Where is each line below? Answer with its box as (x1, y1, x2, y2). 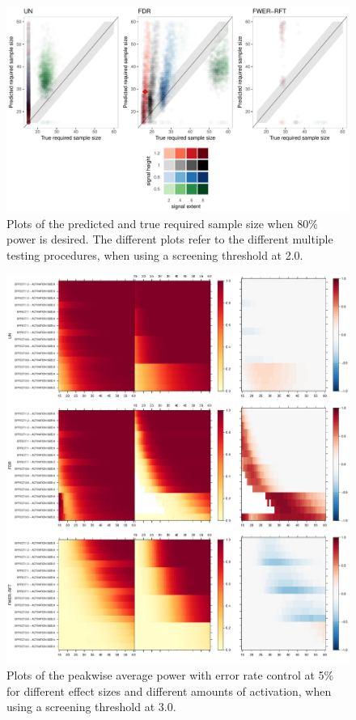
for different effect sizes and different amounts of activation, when (6, 682, 332, 699)
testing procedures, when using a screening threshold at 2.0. (6, 247, 303, 264)
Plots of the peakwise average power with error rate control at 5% (6, 667, 334, 684)
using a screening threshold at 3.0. (6, 698, 176, 715)
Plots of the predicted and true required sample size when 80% (6, 214, 318, 231)
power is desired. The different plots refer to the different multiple (6, 231, 333, 248)
